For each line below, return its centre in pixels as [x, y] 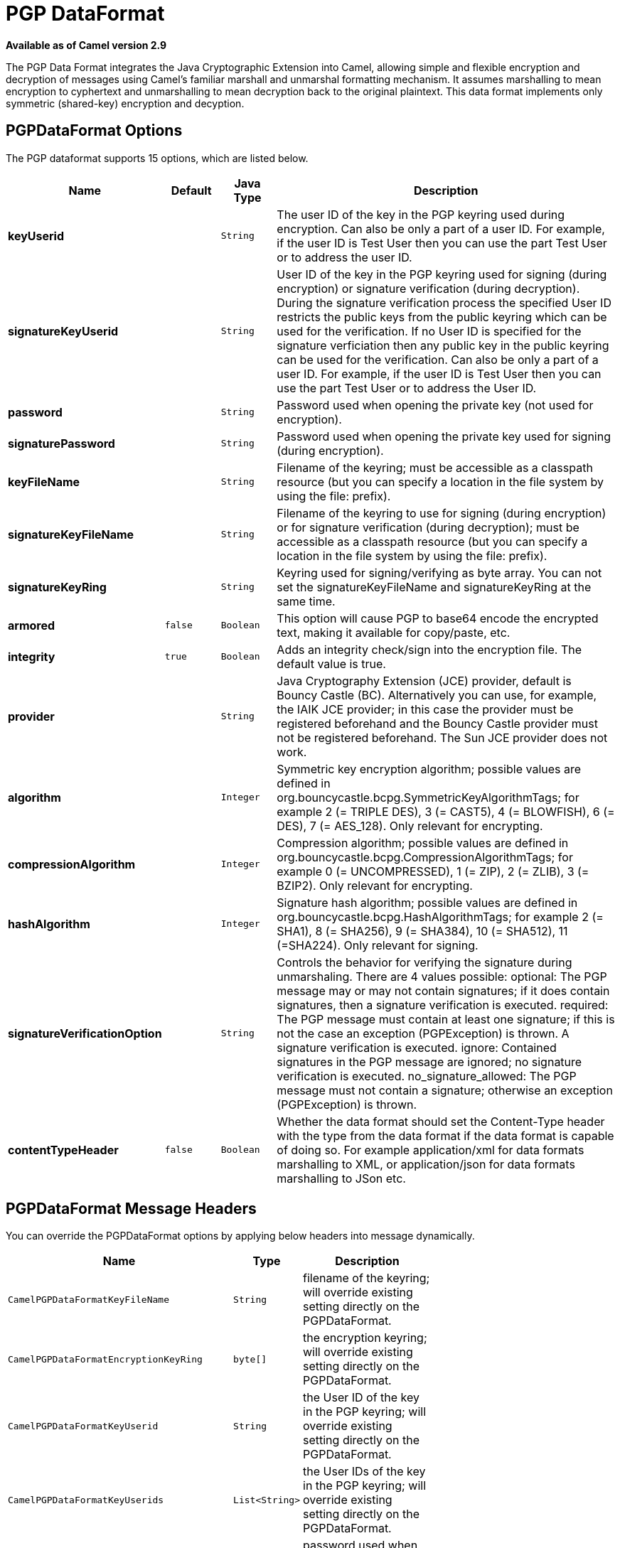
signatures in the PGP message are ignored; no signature [429, 1061]
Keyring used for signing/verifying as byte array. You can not [439, 573]
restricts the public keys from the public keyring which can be [442, 317]
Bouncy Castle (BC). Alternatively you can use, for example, [437, 695]
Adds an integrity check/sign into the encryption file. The [429, 649]
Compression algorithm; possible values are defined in [423, 843]
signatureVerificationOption [85, 1033]
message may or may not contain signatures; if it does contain [443, 990]
